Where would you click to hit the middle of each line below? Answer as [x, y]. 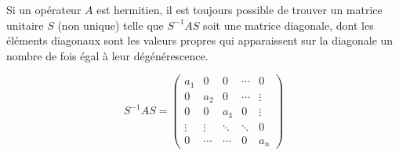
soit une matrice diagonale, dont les [288, 25]
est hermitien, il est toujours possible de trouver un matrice [239, 9]
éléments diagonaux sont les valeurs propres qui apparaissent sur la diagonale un [200, 40]
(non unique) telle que [111, 25]
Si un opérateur [44, 9]
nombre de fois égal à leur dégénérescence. [107, 55]
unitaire [25, 25]
